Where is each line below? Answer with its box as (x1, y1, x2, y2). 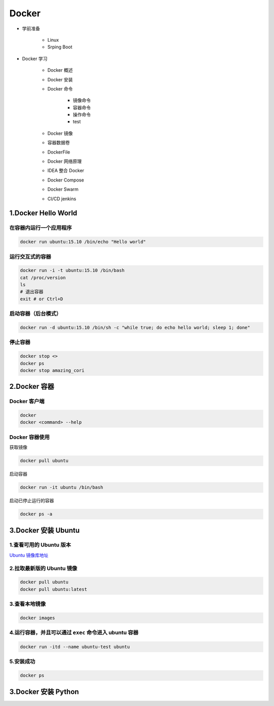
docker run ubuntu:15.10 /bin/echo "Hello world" (20, 239, 146, 245)
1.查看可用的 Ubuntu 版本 (9, 541, 71, 548)
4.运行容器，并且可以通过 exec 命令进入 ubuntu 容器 (9, 629, 139, 636)
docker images (20, 615, 55, 621)
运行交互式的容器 (9, 253, 51, 260)
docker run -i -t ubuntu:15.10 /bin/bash (20, 267, 125, 273)
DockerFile (47, 149, 71, 155)
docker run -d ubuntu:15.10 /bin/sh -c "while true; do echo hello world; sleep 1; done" (20, 324, 251, 330)
